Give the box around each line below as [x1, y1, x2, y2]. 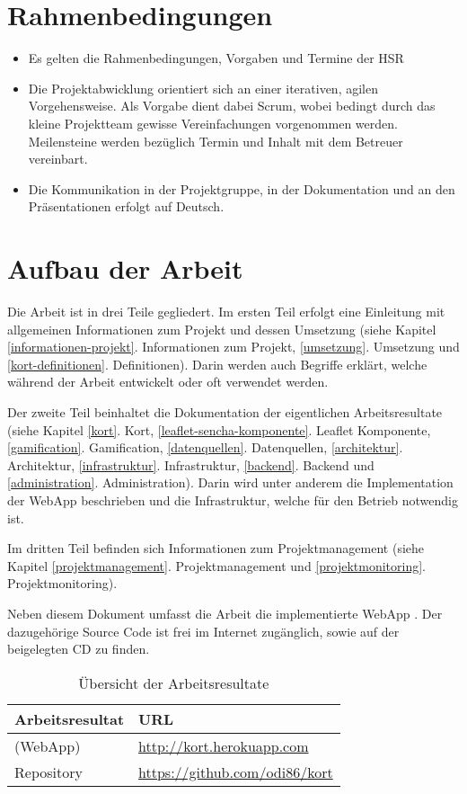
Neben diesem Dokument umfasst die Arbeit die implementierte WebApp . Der [7, 603, 443, 622]
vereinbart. [28, 149, 88, 168]
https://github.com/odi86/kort [138, 761, 333, 782]
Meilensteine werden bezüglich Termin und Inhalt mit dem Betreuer [28, 131, 403, 150]
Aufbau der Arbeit [7, 250, 243, 287]
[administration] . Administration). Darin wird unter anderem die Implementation [7, 473, 454, 492]
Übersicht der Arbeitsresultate [78, 672, 269, 693]
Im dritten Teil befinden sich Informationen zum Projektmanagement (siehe [7, 539, 425, 558]
